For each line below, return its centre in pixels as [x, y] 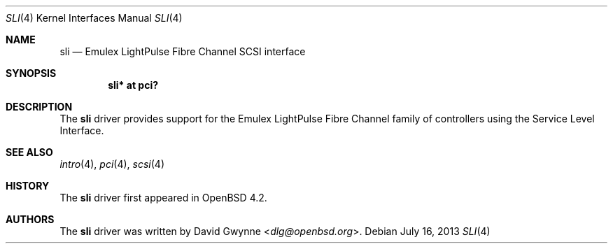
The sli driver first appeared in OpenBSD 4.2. [163, 198]
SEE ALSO [29, 152]
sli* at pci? [133, 85]
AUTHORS [30, 219]
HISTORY [28, 186]
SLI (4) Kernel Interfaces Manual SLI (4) [94, 18]
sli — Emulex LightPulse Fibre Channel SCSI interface [183, 51]
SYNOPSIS [31, 73]
